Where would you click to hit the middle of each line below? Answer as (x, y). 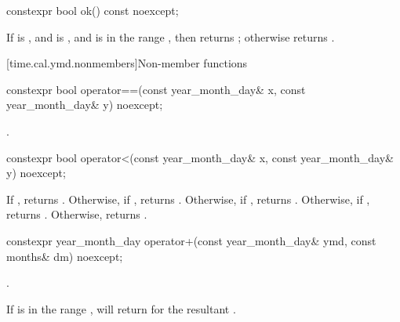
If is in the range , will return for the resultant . (121, 308)
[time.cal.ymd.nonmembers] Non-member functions (127, 63)
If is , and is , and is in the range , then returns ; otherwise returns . (171, 36)
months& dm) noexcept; (65, 256)
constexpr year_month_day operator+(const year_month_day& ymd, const (191, 240)
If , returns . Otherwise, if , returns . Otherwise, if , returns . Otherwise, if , (188, 199)
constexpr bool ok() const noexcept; (93, 10)
